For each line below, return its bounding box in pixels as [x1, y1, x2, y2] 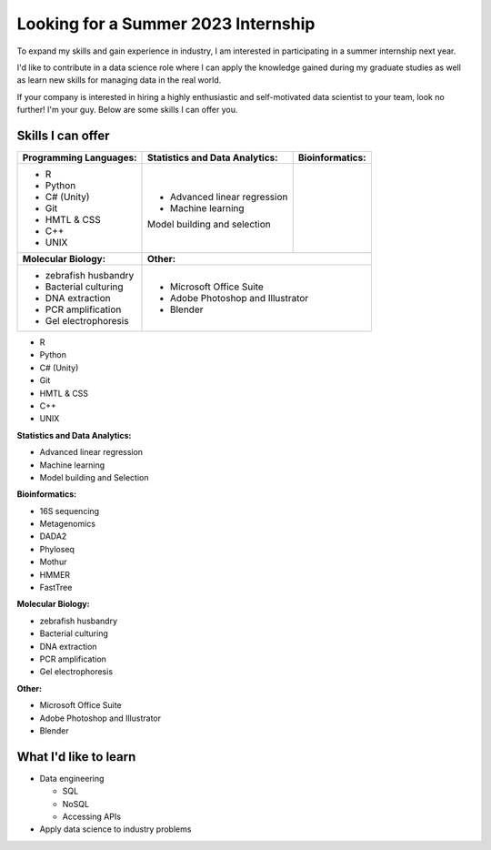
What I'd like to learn [16, 749, 136, 764]
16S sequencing [39, 505, 100, 516]
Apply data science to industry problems [39, 824, 192, 835]
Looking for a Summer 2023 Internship [16, 14, 316, 34]
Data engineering [39, 773, 105, 784]
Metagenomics [39, 519, 95, 530]
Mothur [39, 556, 67, 568]
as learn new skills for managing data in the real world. [16, 75, 222, 86]
